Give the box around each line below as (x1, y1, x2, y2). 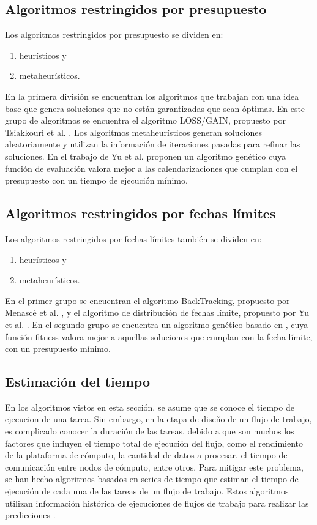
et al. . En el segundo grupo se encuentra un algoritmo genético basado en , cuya (5, 318, 308, 330)
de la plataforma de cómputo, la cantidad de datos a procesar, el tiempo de (5, 449, 288, 461)
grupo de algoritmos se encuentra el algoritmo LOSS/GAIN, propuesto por (5, 114, 286, 127)
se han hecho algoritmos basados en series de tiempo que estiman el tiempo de (5, 472, 299, 485)
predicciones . (5, 508, 56, 521)
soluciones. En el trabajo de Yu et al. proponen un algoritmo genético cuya (5, 149, 286, 162)
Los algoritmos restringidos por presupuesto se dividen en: (5, 28, 223, 41)
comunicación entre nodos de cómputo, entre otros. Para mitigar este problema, (5, 460, 304, 473)
